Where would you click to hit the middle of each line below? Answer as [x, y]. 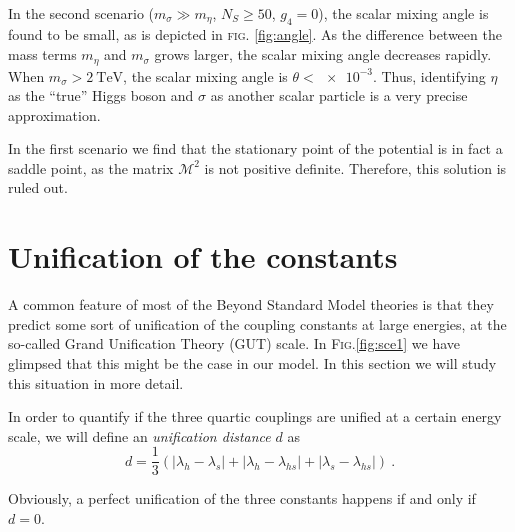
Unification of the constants [203, 256]
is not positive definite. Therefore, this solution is [355, 167]
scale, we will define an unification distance [139, 435]
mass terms [42, 54]
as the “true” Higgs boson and [101, 95]
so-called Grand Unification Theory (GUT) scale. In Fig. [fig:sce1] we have [234, 343]
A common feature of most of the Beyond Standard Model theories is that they [251, 304]
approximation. [54, 114]
